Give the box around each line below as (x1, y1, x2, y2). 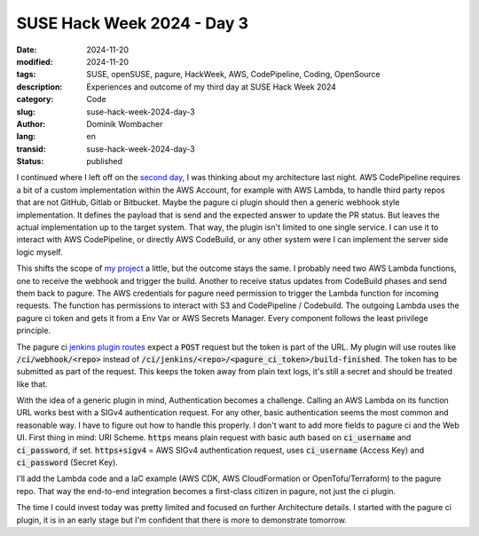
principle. (16, 325, 51, 336)
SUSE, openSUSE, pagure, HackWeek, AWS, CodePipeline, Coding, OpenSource (86, 69, 381, 80)
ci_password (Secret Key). (16, 457, 119, 468)
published (86, 156, 123, 167)
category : (16, 94, 54, 105)
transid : (16, 143, 46, 154)
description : (16, 81, 63, 92)
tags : (16, 69, 36, 80)
